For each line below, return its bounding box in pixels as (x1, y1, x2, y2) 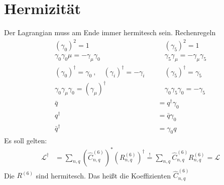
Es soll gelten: (4, 135, 47, 145)
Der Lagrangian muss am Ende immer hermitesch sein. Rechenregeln (4, 27, 216, 38)
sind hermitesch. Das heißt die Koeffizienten (36, 170, 171, 180)
